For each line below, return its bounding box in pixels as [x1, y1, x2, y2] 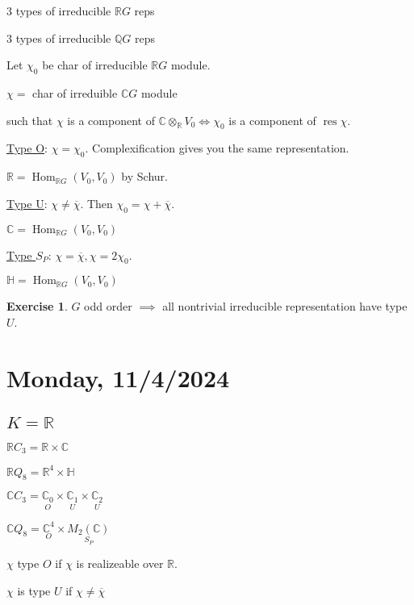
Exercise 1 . [6, 298, 68, 315]
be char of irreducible [42, 56, 148, 73]
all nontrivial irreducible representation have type [162, 298, 408, 315]
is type [17, 582, 51, 599]
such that [6, 111, 53, 128]
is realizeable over [76, 555, 164, 572]
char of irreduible [32, 84, 118, 101]
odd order [84, 298, 132, 315]
